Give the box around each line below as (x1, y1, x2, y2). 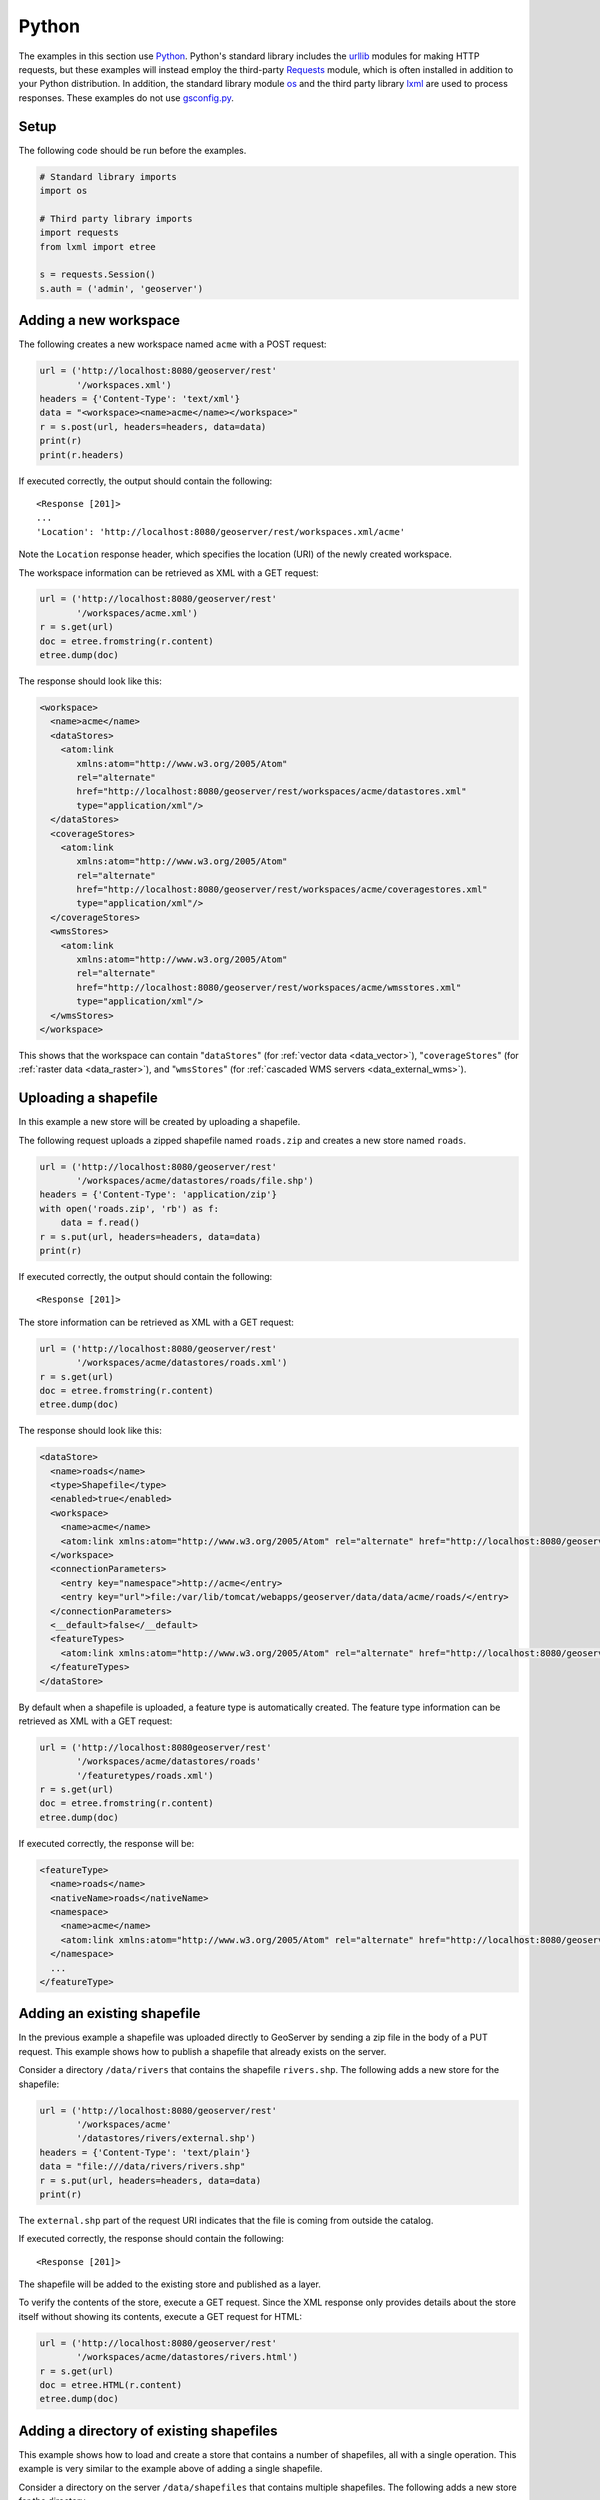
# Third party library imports (39, 213, 194, 224)
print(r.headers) (39, 449, 125, 460)
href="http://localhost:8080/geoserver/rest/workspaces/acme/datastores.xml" (76, 786, 467, 797)
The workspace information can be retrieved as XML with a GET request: (18, 566, 319, 579)
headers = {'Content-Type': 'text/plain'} (39, 2146, 251, 2158)
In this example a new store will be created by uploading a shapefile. (18, 1116, 301, 1128)
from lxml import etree (39, 241, 157, 252)
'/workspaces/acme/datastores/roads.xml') (76, 1357, 288, 1369)
